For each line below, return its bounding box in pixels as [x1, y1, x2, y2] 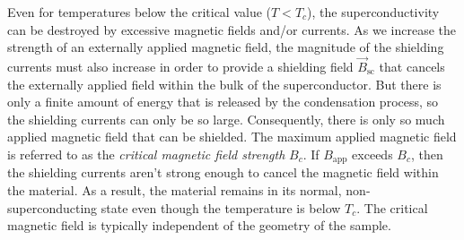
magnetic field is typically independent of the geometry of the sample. [7, 216, 391, 235]
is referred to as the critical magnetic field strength [7, 144, 285, 163]
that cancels [379, 57, 445, 75]
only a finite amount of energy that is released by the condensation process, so [7, 92, 439, 111]
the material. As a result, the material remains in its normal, [7, 181, 342, 200]
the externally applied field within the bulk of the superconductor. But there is [7, 74, 442, 93]
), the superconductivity [307, 3, 440, 21]
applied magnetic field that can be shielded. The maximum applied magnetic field [7, 127, 457, 146]
